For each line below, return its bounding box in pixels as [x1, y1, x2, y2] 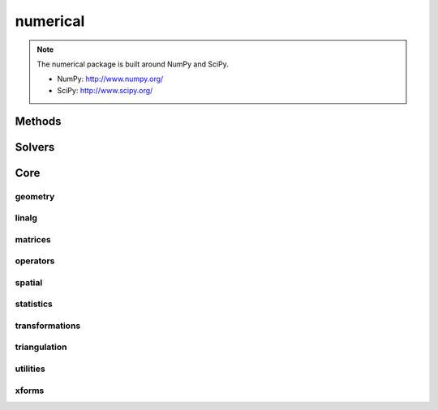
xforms [15, 385, 45, 396]
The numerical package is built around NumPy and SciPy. [36, 59, 229, 69]
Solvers [15, 140, 55, 154]
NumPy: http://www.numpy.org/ [57, 74, 164, 84]
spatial [15, 276, 43, 288]
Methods [15, 114, 62, 128]
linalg [15, 212, 38, 224]
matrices [15, 233, 52, 245]
